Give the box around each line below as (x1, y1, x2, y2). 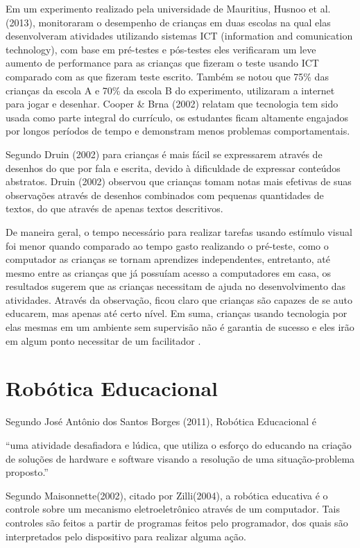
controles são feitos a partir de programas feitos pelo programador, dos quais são (6, 515, 348, 529)
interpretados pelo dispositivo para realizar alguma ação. (6, 529, 246, 543)
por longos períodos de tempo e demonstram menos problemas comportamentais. (6, 123, 350, 138)
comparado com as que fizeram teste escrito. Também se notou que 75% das (6, 69, 329, 83)
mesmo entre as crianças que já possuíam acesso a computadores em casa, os (6, 265, 331, 280)
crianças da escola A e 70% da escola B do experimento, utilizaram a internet (6, 83, 335, 97)
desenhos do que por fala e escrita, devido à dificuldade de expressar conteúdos (6, 160, 341, 175)
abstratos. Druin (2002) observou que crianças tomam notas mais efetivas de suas (6, 174, 352, 189)
